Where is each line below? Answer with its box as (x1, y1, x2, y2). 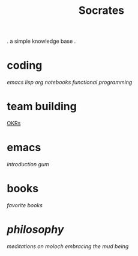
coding (7, 58, 43, 72)
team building (7, 100, 77, 113)
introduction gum (7, 161, 50, 167)
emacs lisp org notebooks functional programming (7, 79, 133, 86)
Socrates (78, 4, 125, 17)
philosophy (7, 223, 64, 237)
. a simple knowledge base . (7, 37, 76, 45)
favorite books (7, 201, 43, 208)
